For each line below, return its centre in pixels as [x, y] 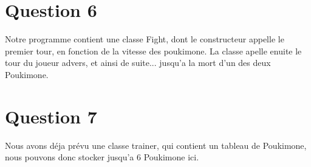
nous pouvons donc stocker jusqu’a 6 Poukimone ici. [102, 157]
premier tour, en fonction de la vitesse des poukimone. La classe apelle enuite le [153, 51]
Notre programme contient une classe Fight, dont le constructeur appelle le [145, 39]
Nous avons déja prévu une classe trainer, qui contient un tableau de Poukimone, [156, 145]
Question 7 [51, 116]
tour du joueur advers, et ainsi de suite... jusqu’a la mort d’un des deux [138, 63]
